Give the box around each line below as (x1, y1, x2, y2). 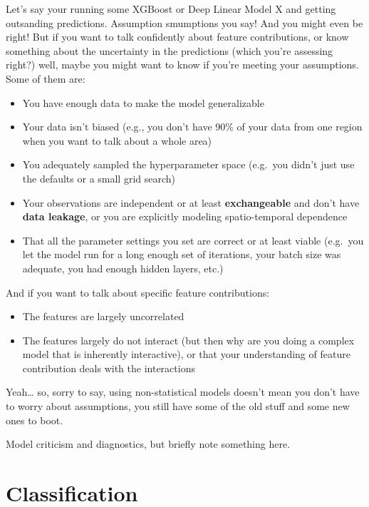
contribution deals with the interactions (22, 360, 195, 375)
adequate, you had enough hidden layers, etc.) (22, 260, 224, 275)
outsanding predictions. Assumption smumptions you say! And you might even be (6, 15, 363, 30)
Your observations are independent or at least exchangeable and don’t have (22, 195, 360, 210)
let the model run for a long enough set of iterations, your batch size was (22, 247, 341, 262)
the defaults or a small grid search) (22, 170, 176, 185)
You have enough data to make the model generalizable (22, 95, 264, 110)
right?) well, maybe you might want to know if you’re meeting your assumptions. (6, 57, 359, 72)
